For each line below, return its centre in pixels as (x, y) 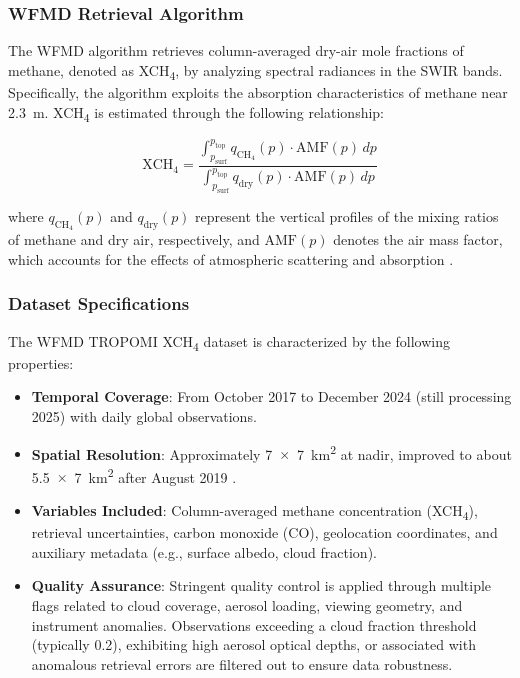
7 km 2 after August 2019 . (155, 475)
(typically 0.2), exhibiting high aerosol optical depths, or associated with (253, 644)
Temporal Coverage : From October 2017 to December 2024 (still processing (271, 396)
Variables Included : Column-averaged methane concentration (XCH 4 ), (254, 511)
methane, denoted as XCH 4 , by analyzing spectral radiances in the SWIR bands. (255, 71)
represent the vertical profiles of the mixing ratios (347, 216)
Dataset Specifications (99, 303)
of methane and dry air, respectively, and (134, 239)
